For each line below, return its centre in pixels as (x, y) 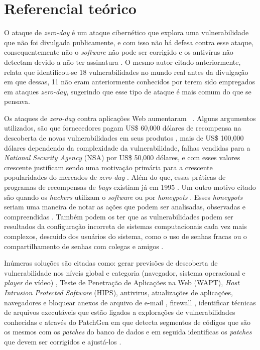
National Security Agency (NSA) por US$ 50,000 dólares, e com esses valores (122, 157)
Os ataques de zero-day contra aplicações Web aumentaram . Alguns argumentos (130, 118)
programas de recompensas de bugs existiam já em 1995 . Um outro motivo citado (130, 187)
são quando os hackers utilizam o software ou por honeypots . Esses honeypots (123, 197)
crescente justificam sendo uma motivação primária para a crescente (108, 167)
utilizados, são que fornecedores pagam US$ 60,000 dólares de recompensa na (123, 128)
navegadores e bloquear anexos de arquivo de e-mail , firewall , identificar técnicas (130, 302)
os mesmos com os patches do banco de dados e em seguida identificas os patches (128, 332)
